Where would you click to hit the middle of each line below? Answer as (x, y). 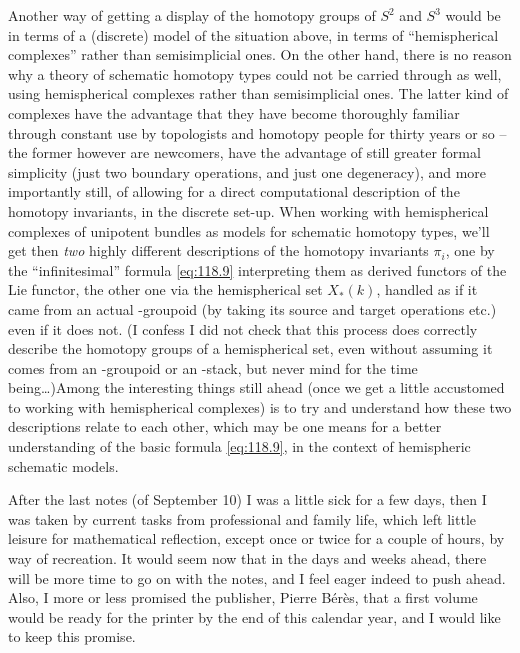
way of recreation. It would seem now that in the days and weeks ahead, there (247, 558)
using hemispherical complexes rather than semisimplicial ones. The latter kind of (258, 93)
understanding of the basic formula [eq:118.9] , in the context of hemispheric (239, 446)
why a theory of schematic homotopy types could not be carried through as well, (255, 73)
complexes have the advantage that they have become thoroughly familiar (234, 112)
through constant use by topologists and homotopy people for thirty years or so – (257, 132)
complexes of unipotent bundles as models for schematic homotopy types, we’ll (249, 230)
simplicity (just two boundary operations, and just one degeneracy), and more (247, 171)
